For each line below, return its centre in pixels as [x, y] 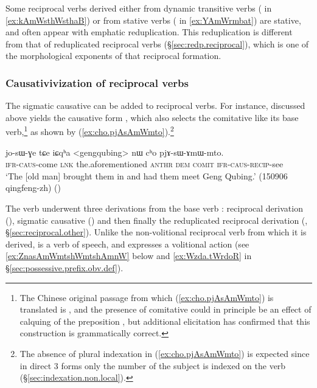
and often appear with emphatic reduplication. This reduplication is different [149, 32]
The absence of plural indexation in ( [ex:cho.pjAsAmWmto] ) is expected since [165, 353]
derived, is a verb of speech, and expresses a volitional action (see [127, 244]
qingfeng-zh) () [33, 188]
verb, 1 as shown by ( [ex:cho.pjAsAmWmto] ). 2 [90, 131]
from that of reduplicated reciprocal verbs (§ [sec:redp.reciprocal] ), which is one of [157, 43]
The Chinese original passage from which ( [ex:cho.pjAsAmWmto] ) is [147, 297]
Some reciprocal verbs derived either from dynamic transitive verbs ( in [139, 8]
